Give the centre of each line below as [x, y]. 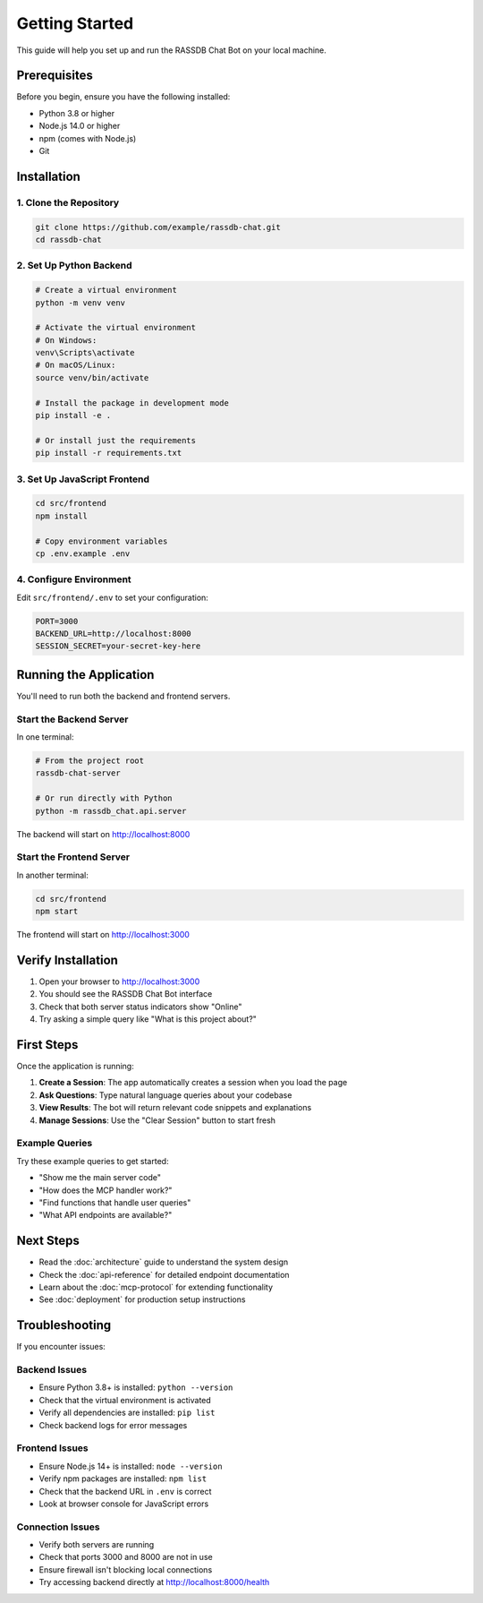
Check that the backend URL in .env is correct [125, 1491]
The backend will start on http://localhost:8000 [103, 834]
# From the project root [90, 761]
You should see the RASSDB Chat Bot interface [126, 994]
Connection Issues [58, 1527]
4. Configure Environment [74, 579]
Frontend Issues [52, 1448]
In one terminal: [46, 737]
